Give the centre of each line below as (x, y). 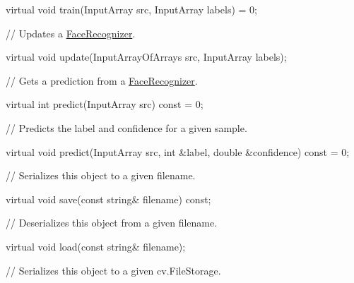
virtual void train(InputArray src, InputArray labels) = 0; (131, 9)
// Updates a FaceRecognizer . (71, 33)
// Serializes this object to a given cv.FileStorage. (113, 270)
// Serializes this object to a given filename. (101, 175)
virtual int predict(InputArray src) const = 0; (105, 104)
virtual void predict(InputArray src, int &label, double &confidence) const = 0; (178, 151)
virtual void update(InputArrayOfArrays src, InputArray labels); (146, 57)
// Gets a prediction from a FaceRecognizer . (102, 80)
